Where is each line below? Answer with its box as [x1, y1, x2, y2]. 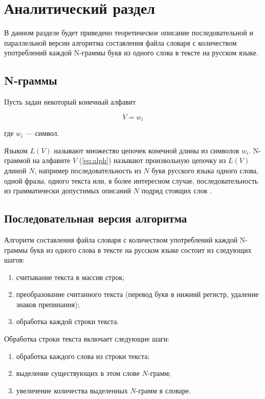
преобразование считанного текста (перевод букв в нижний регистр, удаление [16, 289, 259, 300]
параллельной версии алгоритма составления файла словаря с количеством [4, 37, 237, 48]
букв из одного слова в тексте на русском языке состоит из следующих [30, 244, 252, 255]
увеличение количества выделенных [16, 385, 128, 395]
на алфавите [32, 155, 71, 166]
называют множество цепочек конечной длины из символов [54, 145, 239, 155]
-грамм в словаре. [136, 385, 191, 395]
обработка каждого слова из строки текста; [16, 350, 150, 361]
